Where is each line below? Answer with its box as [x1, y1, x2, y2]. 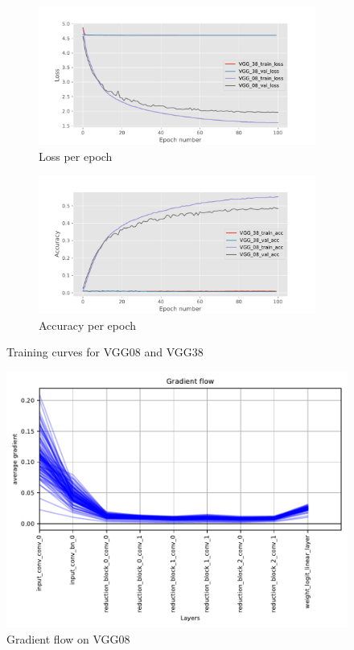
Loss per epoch [39, 147, 113, 164]
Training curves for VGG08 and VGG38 [6, 344, 204, 360]
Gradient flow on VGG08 [6, 630, 130, 647]
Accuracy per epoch [39, 316, 137, 333]
